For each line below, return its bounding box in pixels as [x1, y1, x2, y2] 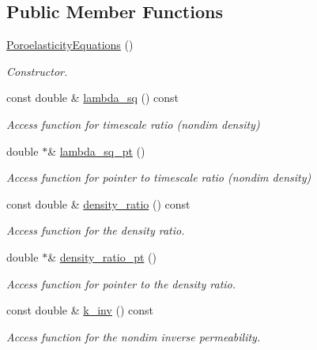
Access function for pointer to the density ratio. [6, 275, 236, 292]
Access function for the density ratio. [6, 222, 185, 239]
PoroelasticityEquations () [6, 36, 134, 53]
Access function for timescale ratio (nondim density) [6, 115, 260, 132]
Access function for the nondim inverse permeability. [6, 328, 261, 344]
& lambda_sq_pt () [47, 142, 145, 159]
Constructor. [6, 62, 68, 79]
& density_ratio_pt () [47, 248, 157, 265]
